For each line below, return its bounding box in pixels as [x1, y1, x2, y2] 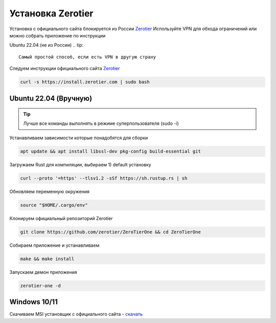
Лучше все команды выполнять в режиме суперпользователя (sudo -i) [23, 120, 179, 126]
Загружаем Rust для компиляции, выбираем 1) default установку [9, 161, 152, 167]
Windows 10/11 [9, 297, 58, 307]
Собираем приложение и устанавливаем [9, 242, 100, 248]
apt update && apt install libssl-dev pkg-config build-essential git [20, 148, 201, 154]
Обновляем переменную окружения [9, 188, 89, 195]
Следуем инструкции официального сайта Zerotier [9, 66, 120, 72]
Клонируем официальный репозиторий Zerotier [9, 215, 113, 221]
